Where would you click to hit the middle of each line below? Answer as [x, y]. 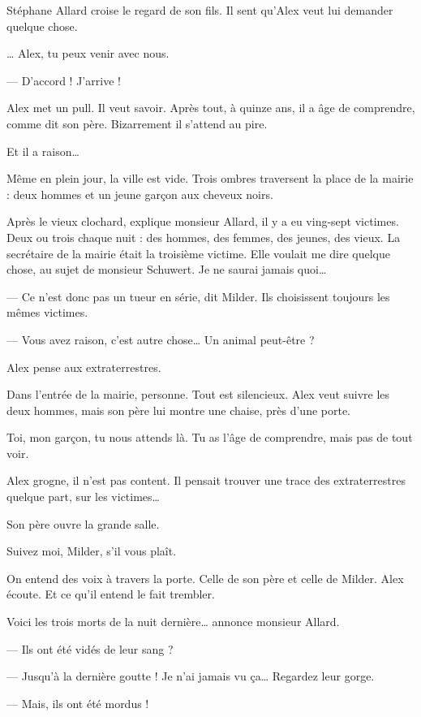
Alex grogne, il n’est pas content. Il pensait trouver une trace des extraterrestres [206, 480]
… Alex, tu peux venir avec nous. [88, 53]
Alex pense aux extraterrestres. [84, 367]
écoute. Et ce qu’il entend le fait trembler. [111, 594]
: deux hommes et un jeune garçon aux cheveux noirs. [140, 194]
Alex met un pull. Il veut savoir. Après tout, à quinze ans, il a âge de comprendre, [211, 108]
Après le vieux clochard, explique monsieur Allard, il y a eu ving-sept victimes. [203, 221]
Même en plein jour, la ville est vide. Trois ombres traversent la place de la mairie [210, 178]
